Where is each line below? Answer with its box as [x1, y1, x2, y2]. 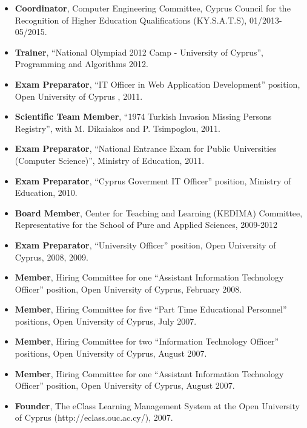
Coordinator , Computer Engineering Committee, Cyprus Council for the [15, 2, 291, 14]
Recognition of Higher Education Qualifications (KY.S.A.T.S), [15, 13, 247, 26]
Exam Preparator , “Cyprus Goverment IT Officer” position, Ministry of [15, 174, 291, 187]
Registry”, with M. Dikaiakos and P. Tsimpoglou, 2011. [15, 122, 221, 134]
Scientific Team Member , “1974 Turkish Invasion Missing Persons [15, 110, 272, 123]
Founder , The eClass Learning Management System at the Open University [15, 399, 300, 412]
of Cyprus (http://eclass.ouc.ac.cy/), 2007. [15, 411, 173, 424]
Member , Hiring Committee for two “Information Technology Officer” [15, 335, 279, 348]
